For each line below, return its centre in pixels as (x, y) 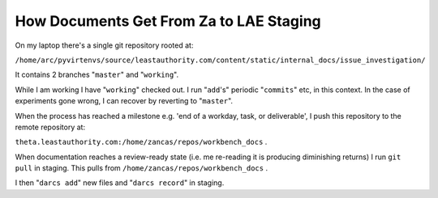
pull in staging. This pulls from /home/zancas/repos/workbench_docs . (141, 168)
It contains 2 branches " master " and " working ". (97, 75)
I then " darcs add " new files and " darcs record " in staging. (120, 183)
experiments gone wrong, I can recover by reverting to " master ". (124, 101)
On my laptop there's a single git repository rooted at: (104, 45)
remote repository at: (50, 127)
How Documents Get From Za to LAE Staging (168, 21)
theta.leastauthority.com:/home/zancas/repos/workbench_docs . (141, 142)
